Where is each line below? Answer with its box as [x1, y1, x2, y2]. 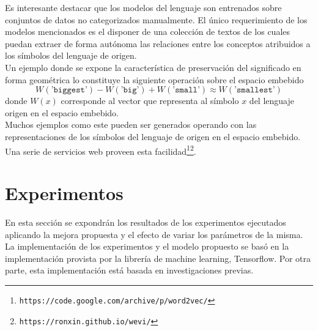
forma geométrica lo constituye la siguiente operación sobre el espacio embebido [5, 73, 304, 86]
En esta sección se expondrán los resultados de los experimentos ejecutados [5, 215, 286, 228]
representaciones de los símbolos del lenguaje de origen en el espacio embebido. [5, 130, 301, 143]
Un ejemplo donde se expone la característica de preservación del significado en [5, 61, 301, 73]
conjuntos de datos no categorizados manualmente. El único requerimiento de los [5, 13, 308, 26]
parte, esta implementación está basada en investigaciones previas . [5, 264, 254, 277]
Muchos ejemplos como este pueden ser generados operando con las [5, 118, 257, 131]
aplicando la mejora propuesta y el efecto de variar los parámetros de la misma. [5, 228, 303, 240]
